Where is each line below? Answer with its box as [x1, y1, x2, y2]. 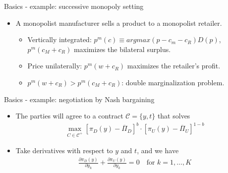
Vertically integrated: [27, 34, 92, 45]
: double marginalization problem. [121, 77, 225, 87]
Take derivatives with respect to [15, 145, 113, 156]
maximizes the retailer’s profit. [127, 60, 221, 71]
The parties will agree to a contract [15, 111, 123, 121]
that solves [157, 111, 190, 121]
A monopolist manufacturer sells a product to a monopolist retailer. [15, 17, 222, 28]
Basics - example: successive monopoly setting [4, 1, 144, 11]
